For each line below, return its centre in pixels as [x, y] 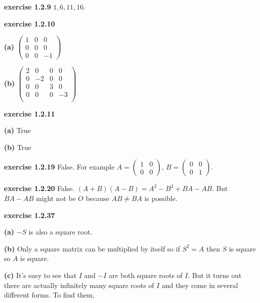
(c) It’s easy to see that [40, 275]
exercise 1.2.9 [27, 6]
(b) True [18, 147]
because [97, 198]
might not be [56, 198]
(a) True [17, 130]
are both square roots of [145, 275]
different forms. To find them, [49, 295]
